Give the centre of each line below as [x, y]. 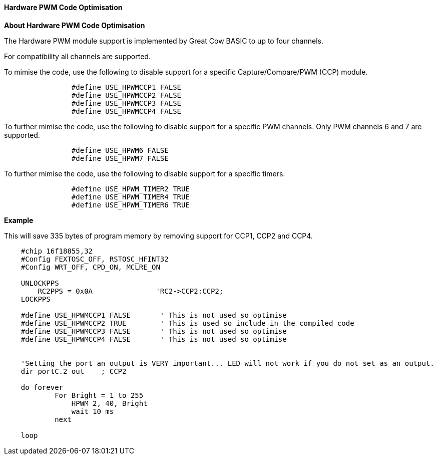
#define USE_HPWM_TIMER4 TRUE [130, 197]
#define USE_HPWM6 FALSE [120, 150]
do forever [42, 387]
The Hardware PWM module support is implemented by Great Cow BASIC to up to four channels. [164, 41]
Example [19, 220]
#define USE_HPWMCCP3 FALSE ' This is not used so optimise [154, 331]
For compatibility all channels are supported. [77, 56]
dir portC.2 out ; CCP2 [74, 371]
